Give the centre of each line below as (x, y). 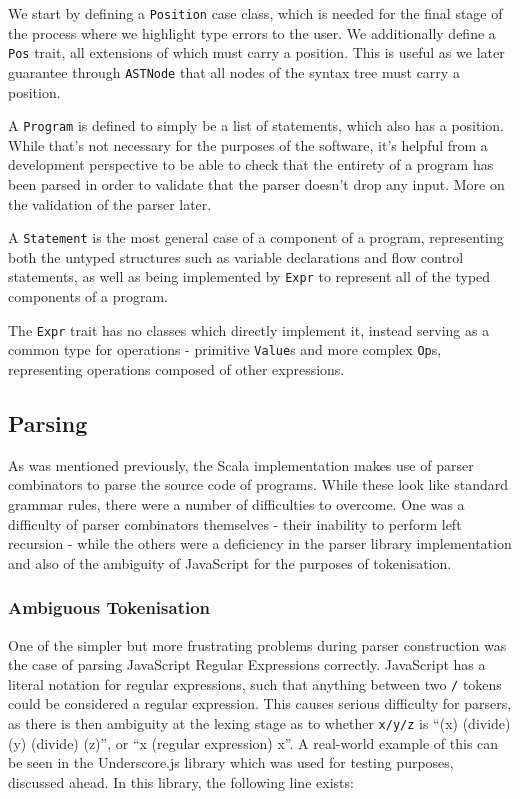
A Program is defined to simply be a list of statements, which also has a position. (256, 125)
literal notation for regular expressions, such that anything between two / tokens (255, 683)
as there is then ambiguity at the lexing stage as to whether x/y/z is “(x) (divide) (259, 723)
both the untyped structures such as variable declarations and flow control (236, 256)
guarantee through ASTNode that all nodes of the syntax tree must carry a (234, 71)
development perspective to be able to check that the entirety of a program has (251, 164)
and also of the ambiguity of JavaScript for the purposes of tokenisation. (230, 562)
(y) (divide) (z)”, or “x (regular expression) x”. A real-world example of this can (253, 742)
